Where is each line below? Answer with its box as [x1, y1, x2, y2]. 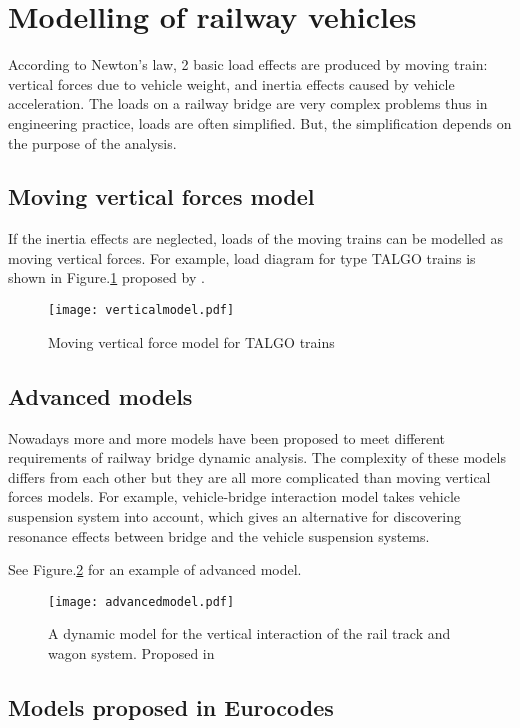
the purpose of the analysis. [8, 132, 177, 153]
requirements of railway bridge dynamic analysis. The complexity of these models [8, 447, 506, 468]
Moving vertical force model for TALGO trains [48, 331, 335, 352]
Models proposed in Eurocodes [8, 691, 334, 722]
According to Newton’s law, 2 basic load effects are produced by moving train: [8, 54, 488, 75]
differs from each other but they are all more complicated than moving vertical [8, 466, 491, 487]
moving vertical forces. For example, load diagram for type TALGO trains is [8, 247, 476, 268]
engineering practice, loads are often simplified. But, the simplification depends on [8, 112, 512, 133]
